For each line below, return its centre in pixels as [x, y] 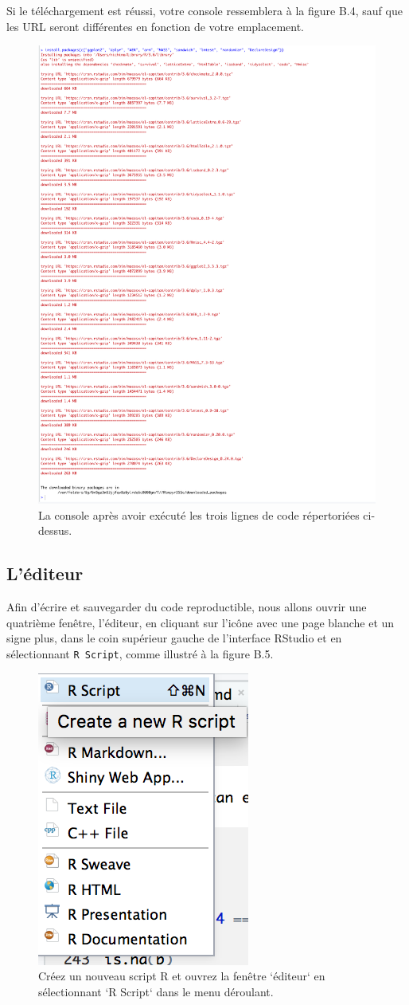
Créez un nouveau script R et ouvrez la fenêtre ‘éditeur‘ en [182, 976]
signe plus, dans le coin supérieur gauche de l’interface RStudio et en [174, 638]
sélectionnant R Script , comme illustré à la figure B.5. [140, 654]
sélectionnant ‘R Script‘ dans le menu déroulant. [156, 991]
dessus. [55, 530]
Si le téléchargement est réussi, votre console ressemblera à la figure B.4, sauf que [204, 10]
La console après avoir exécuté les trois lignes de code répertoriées [199, 514]
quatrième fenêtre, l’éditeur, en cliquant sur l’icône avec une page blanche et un [201, 622]
